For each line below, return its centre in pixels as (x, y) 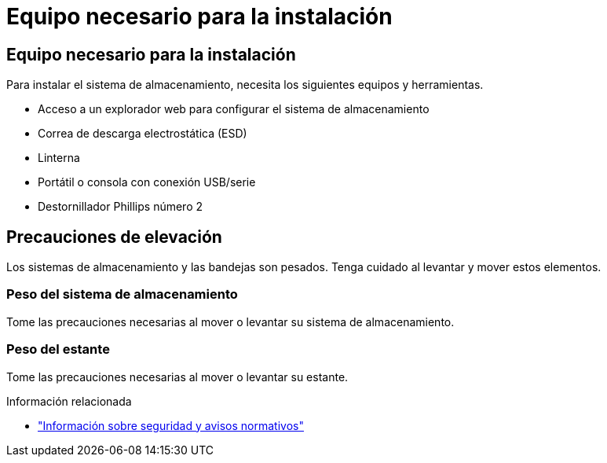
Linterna (59, 158)
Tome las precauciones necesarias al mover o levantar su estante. (177, 377)
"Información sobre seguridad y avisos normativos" (171, 425)
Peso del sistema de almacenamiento (122, 294)
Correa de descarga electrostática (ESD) (143, 134)
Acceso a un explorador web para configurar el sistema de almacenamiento (234, 109)
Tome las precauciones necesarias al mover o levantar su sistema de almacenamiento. (230, 322)
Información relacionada (69, 401)
